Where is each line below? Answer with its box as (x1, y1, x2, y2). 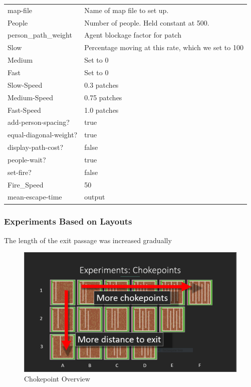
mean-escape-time (8, 191, 62, 202)
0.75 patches (84, 92, 122, 102)
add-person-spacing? (8, 117, 70, 127)
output (84, 191, 105, 202)
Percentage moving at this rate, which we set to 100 (84, 42, 243, 53)
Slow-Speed (8, 79, 43, 90)
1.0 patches (84, 104, 119, 115)
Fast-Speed (8, 104, 41, 115)
